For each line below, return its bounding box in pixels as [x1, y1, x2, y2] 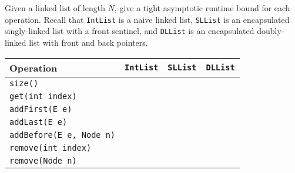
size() [9, 78, 39, 88]
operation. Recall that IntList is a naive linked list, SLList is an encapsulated [5, 13, 290, 25]
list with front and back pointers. [29, 36, 148, 48]
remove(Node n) [9, 155, 77, 165]
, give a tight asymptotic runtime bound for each [114, 2, 290, 13]
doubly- [257, 25, 284, 37]
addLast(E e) [9, 117, 68, 127]
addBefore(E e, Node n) [9, 130, 116, 140]
